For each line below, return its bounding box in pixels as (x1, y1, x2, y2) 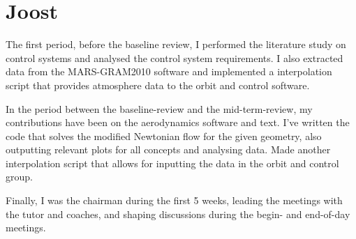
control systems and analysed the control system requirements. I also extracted (6, 50, 343, 65)
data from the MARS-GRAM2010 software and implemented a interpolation (6, 64, 332, 79)
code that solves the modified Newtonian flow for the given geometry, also (6, 128, 322, 143)
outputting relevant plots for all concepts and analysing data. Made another (6, 142, 331, 157)
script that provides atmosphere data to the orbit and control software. (6, 77, 310, 92)
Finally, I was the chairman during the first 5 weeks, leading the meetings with (6, 193, 343, 208)
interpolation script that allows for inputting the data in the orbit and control (6, 155, 339, 170)
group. (6, 169, 33, 184)
